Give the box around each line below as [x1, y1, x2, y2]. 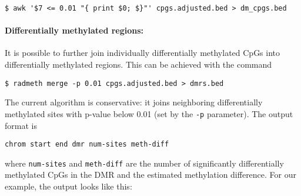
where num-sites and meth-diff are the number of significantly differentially [5, 157, 284, 169]
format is [5, 119, 37, 131]
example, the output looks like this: [5, 180, 132, 192]
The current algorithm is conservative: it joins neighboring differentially [5, 96, 263, 108]
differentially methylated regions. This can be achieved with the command [5, 58, 272, 71]
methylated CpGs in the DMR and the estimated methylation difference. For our [5, 168, 297, 181]
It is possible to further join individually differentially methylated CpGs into [5, 46, 280, 59]
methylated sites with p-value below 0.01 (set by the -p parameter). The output [5, 107, 293, 119]
